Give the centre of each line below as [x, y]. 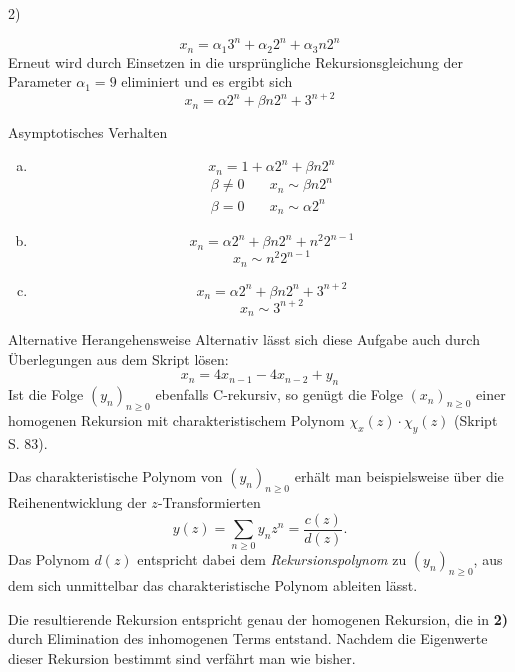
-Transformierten [209, 502]
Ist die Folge [46, 394]
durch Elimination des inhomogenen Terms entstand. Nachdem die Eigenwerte [248, 638]
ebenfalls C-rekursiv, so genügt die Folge [279, 394]
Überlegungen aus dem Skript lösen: [118, 358]
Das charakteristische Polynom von [115, 476]
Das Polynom [49, 559]
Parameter [40, 81]
